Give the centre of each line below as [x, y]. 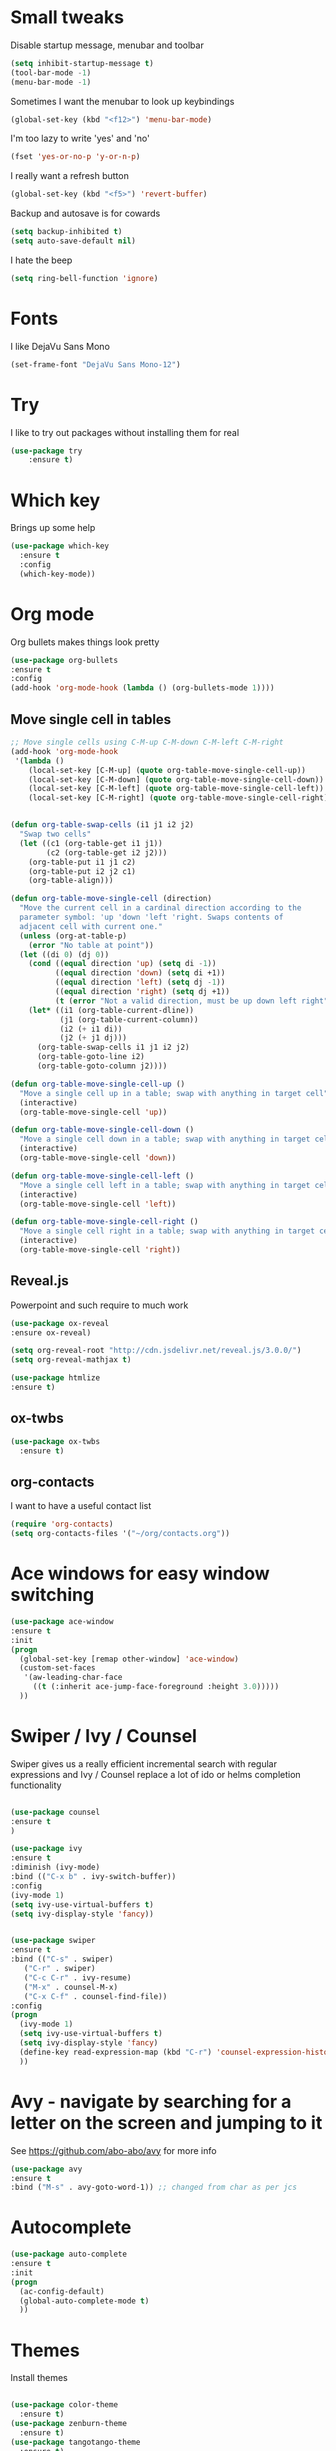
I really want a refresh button [70, 176]
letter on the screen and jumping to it [166, 2122]
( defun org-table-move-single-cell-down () [102, 1130]
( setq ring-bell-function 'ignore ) [84, 278]
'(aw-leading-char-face [73, 1677]
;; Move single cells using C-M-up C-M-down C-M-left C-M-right [147, 742]
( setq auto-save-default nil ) [73, 241]
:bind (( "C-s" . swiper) [62, 1959]
